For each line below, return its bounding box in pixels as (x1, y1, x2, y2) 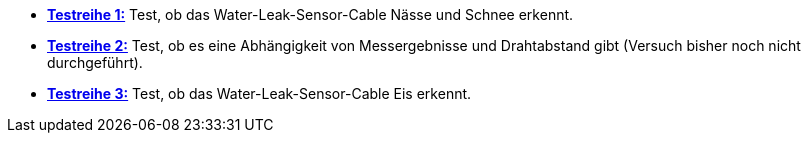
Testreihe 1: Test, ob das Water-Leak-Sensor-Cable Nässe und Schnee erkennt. (47, 6, 574, 23)
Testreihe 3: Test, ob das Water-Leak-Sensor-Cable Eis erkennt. (47, 85, 472, 102)
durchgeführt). (47, 54, 143, 71)
